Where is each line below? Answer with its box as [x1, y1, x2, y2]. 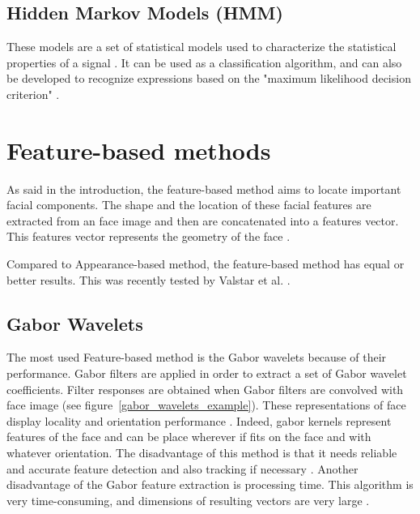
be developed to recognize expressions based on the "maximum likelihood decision [6, 70, 411, 87]
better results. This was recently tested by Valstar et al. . [6, 271, 291, 288]
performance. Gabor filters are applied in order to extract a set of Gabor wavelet [6, 365, 407, 382]
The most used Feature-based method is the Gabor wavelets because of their [6, 349, 387, 366]
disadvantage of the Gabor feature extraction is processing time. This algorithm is [6, 476, 414, 493]
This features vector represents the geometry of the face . [6, 228, 291, 245]
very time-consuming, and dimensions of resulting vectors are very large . [6, 491, 370, 508]
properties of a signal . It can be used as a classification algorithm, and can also [6, 54, 402, 71]
